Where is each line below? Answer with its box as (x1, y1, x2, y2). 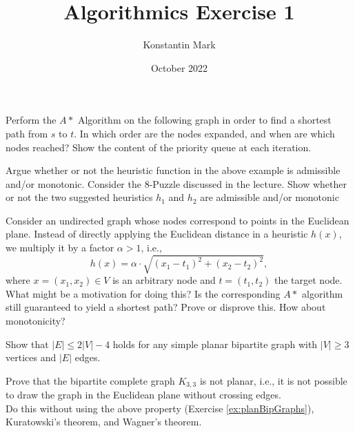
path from (6, 126, 48, 140)
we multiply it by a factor (6, 240, 114, 255)
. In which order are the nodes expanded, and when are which (74, 126, 335, 140)
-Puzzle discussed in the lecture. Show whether (149, 176, 347, 191)
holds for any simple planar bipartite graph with (112, 336, 318, 351)
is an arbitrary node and (112, 273, 216, 287)
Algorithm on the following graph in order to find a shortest (77, 113, 332, 127)
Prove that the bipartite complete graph (6, 373, 175, 387)
